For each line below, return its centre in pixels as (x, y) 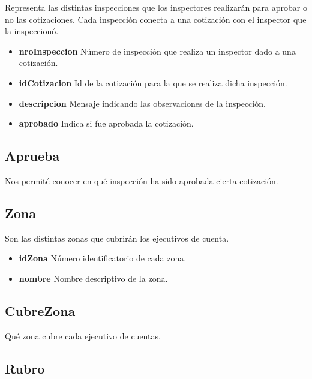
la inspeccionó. (32, 31)
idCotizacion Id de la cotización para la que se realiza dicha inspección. (153, 82)
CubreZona (40, 310)
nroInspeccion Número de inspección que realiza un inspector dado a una (157, 51)
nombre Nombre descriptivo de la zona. (93, 278)
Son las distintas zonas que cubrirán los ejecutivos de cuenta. (117, 238)
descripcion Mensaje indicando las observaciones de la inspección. (142, 103)
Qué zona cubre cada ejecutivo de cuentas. (83, 336)
